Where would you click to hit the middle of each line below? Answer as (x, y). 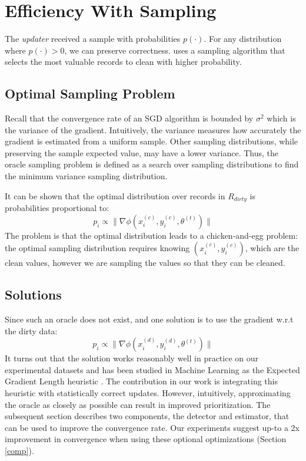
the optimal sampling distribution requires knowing (97, 248)
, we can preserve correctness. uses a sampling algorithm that (175, 50)
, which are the (272, 248)
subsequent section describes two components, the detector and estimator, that (147, 416)
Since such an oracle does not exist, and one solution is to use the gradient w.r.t (149, 319)
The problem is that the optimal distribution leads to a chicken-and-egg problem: (152, 235)
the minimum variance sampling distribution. (86, 176)
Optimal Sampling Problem (90, 93)
